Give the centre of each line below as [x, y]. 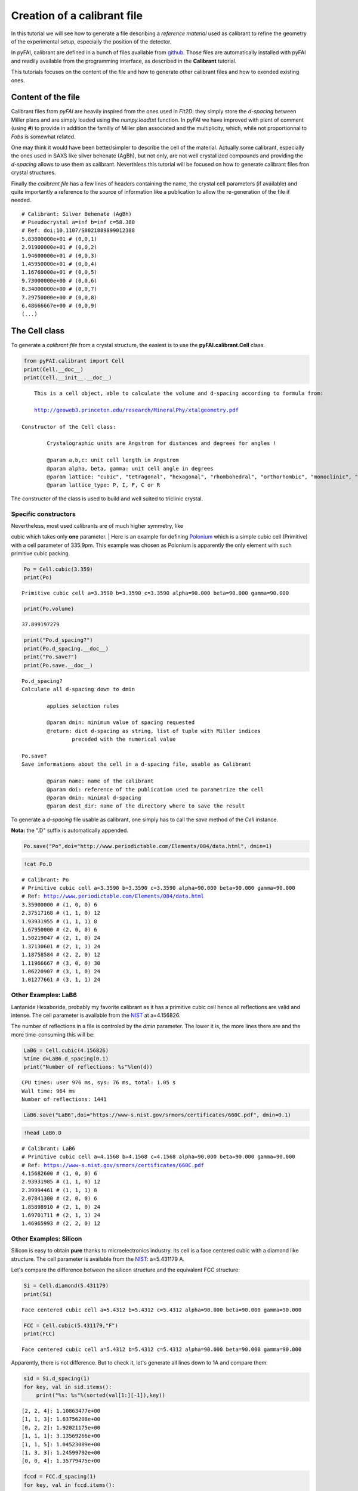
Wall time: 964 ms [49, 1091]
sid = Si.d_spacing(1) [57, 1379]
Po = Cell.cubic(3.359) [58, 569]
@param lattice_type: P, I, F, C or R [104, 485]
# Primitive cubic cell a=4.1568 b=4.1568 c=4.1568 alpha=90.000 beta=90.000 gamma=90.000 [158, 1157]
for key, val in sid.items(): [68, 1387]
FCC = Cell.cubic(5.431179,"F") [71, 1325]
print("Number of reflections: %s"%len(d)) [88, 1067]
